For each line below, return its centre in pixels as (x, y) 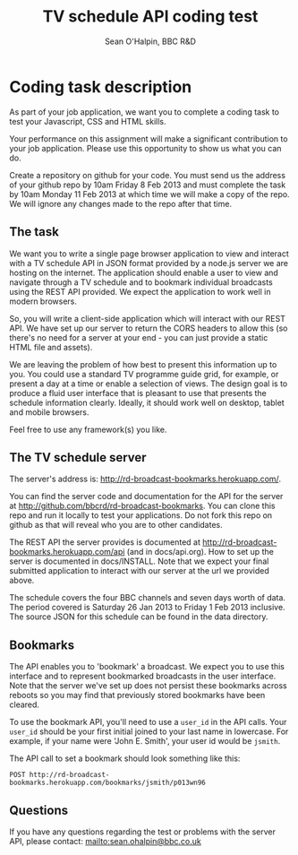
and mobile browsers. (49, 412)
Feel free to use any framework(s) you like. (88, 429)
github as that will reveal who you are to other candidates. (116, 525)
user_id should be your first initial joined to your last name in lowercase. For (149, 731)
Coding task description (101, 86)
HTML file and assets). (51, 347)
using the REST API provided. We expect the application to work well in (140, 291)
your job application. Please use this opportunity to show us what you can (145, 148)
